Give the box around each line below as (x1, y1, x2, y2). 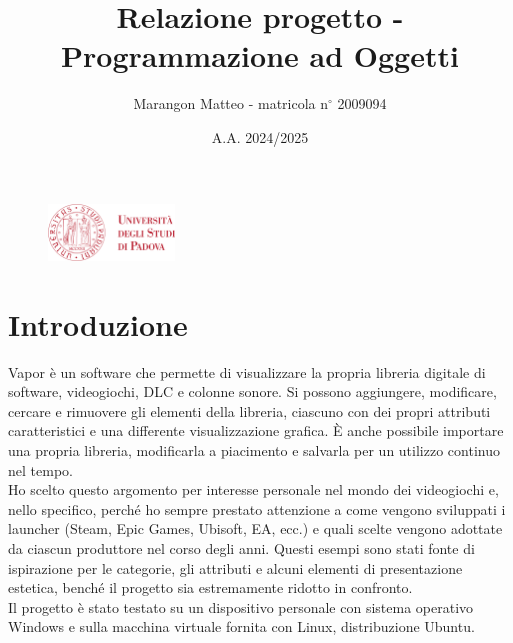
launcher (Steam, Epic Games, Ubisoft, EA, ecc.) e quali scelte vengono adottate (8, 518, 503, 539)
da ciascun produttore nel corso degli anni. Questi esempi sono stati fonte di (8, 537, 475, 558)
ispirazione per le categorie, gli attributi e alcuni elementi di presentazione (8, 557, 463, 578)
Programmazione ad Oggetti (61, 35, 459, 76)
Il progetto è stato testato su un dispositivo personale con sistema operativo (8, 596, 474, 617)
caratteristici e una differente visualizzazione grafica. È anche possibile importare (8, 420, 504, 441)
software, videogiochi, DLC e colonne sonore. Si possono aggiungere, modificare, (8, 381, 497, 402)
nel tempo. (8, 459, 73, 480)
